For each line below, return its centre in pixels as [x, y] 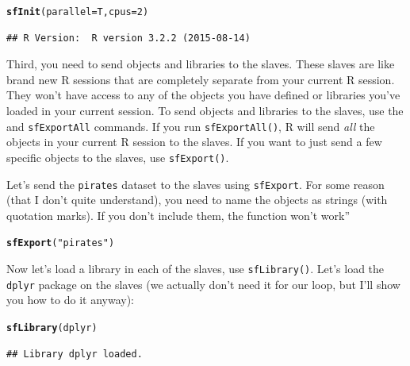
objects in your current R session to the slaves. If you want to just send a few [194, 142]
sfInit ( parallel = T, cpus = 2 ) [78, 12]
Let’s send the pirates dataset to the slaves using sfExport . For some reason [195, 184]
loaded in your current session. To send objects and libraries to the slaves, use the [205, 111]
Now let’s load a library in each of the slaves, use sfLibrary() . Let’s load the [195, 269]
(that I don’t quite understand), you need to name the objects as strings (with [197, 200]
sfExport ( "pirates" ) [61, 243]
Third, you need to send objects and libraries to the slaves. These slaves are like [201, 64]
